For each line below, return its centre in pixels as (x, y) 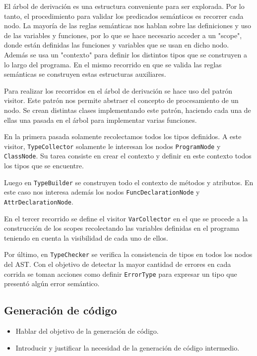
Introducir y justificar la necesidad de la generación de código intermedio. (128, 347)
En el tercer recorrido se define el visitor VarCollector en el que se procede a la (126, 218)
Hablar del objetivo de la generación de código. (87, 331)
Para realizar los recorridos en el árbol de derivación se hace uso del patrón (118, 90)
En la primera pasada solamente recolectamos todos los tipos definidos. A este (123, 136)
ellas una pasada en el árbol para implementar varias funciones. (100, 120)
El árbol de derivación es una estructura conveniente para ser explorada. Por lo (124, 6)
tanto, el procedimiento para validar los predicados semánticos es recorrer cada (124, 16)
